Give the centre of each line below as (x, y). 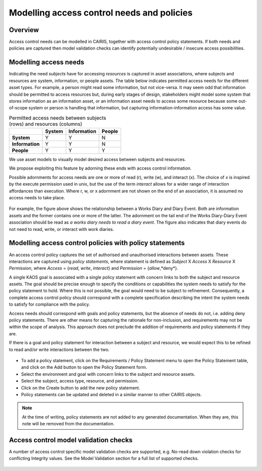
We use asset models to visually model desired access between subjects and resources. (98, 159)
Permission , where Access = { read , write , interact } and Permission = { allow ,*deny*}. (94, 268)
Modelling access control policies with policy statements (97, 243)
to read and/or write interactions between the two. (59, 349)
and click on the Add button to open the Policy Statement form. (84, 367)
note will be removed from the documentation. (68, 424)
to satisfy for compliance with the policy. (49, 304)
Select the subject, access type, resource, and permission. (80, 381)
